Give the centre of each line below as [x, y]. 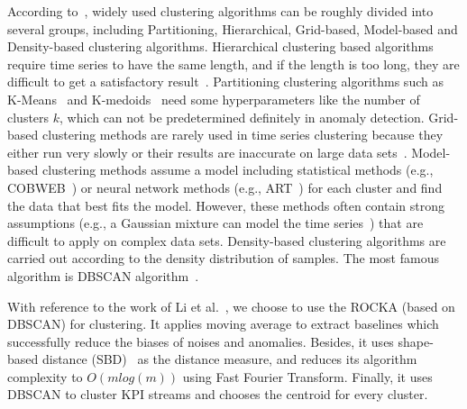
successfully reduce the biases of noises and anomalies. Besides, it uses [201, 341]
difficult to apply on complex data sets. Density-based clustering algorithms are [227, 240]
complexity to [45, 376]
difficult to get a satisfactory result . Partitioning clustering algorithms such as [225, 82]
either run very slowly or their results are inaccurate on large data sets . [207, 152]
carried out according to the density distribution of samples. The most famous [223, 258]
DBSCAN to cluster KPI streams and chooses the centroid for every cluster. [218, 394]
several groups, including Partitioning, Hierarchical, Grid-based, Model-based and [233, 28]
